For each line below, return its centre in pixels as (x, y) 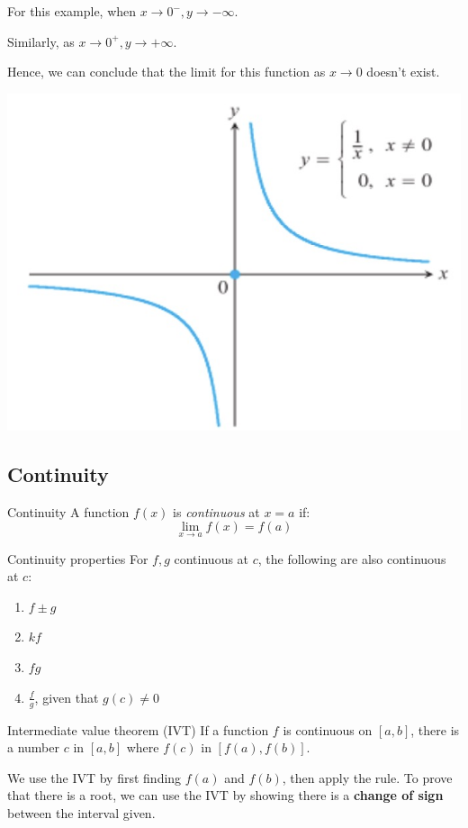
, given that (67, 697)
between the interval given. (81, 812)
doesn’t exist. (403, 72)
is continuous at (216, 511)
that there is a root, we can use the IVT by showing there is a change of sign (225, 795)
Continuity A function (68, 511)
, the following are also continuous (352, 558)
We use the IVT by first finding (94, 777)
